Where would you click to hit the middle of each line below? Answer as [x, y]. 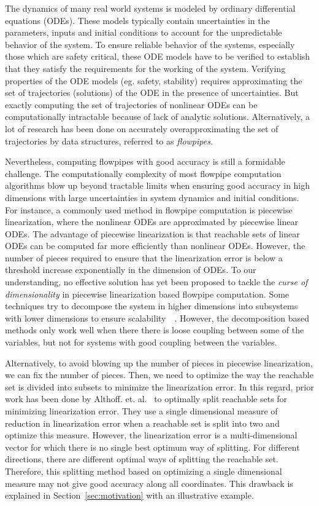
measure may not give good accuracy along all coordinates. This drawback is [149, 483]
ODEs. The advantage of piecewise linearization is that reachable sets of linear [152, 233]
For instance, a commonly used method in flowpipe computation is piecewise [149, 209]
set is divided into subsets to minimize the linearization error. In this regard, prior [159, 386]
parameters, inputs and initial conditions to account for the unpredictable [144, 32]
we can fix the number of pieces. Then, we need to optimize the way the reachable [159, 375]
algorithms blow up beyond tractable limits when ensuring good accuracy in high [158, 185]
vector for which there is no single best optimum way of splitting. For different [152, 447]
